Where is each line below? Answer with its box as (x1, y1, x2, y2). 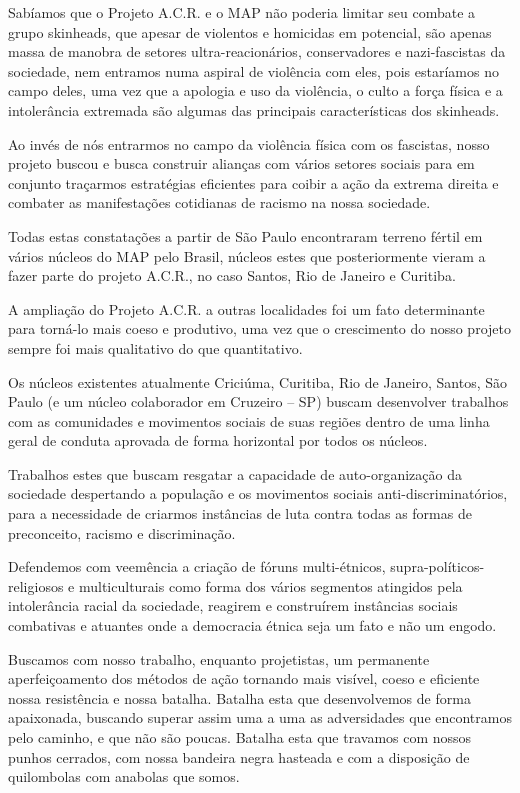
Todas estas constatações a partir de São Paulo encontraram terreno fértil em (8, 225, 483, 246)
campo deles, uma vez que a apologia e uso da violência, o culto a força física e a (8, 80, 503, 101)
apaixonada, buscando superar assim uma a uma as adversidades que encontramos (8, 707, 512, 728)
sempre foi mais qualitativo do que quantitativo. (8, 337, 303, 358)
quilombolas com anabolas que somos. (8, 766, 240, 787)
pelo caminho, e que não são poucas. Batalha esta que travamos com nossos (8, 727, 472, 747)
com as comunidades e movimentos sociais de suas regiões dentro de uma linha (8, 410, 490, 431)
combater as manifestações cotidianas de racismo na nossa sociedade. (8, 192, 431, 213)
